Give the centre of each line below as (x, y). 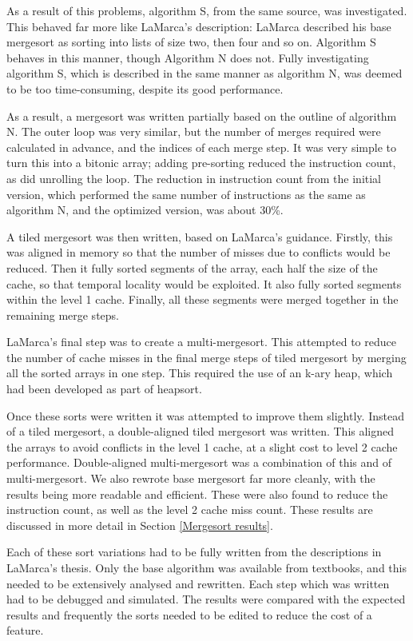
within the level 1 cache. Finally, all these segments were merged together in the (203, 299)
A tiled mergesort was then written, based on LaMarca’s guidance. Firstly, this (200, 236)
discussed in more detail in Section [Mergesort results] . (140, 525)
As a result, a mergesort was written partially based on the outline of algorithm (202, 115)
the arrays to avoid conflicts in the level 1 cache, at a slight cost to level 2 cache (202, 446)
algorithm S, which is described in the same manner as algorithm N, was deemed (205, 73)
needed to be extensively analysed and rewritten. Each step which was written (198, 583)
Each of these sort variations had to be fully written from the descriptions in (194, 552)
